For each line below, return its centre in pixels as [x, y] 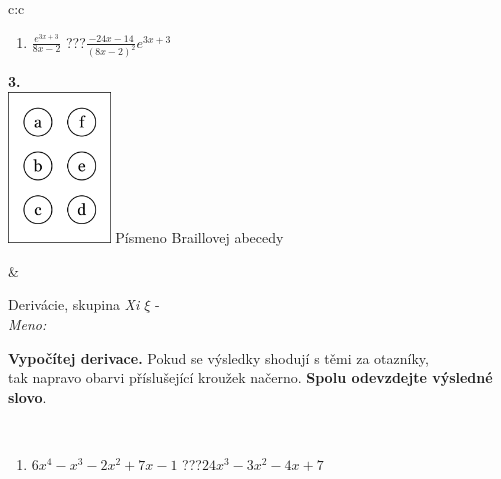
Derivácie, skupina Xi [74, 304]
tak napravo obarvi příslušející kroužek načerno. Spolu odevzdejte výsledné [250, 377]
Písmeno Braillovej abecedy [199, 237]
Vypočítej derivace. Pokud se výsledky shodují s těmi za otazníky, [218, 357]
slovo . [27, 396]
